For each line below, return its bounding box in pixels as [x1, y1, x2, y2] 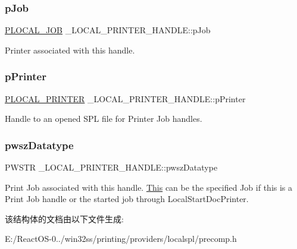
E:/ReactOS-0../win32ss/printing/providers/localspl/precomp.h [5, 232, 237, 245]
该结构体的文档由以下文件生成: [5, 212, 124, 225]
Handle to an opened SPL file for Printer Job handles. [5, 112, 202, 125]
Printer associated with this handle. [5, 43, 135, 56]
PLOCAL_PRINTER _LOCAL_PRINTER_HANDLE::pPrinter [5, 92, 246, 105]
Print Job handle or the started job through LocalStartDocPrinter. [5, 193, 249, 205]
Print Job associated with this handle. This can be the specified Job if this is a [5, 181, 293, 193]
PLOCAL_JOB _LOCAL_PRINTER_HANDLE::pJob [5, 24, 211, 36]
